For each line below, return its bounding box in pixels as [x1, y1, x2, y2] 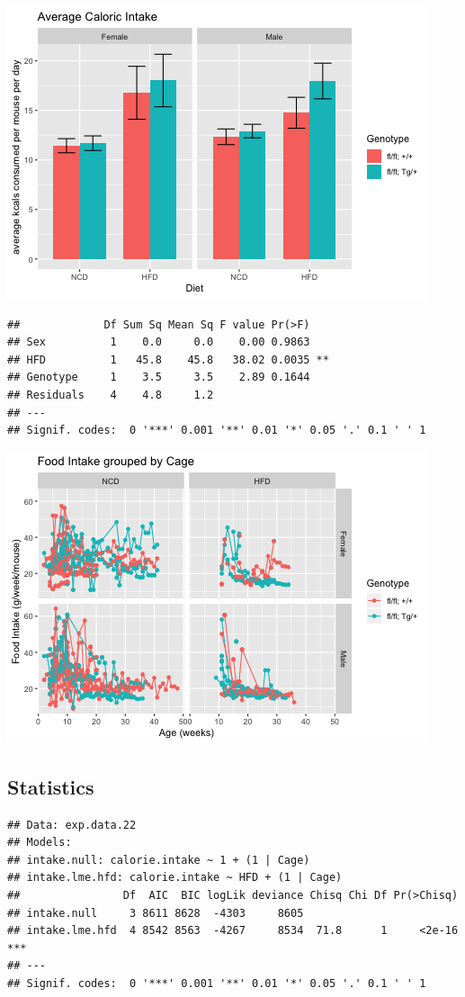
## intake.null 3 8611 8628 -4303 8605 [7, 906, 304, 920]
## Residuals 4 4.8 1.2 [7, 388, 214, 401]
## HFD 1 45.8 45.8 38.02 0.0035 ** [7, 353, 329, 366]
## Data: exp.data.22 [7, 818, 137, 831]
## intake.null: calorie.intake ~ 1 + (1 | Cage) [7, 853, 310, 867]
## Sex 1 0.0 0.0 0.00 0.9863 [7, 336, 310, 349]
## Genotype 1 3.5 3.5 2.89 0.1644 [7, 371, 310, 384]
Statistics [7, 772, 94, 800]
